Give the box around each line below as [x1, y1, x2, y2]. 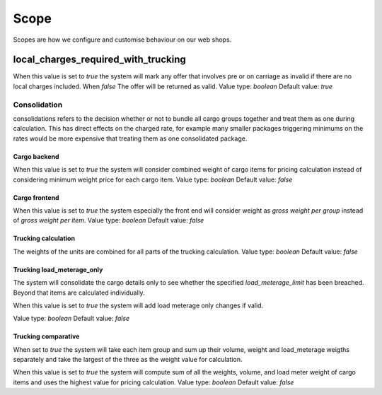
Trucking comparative [13, 332, 80, 341]
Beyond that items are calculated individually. [13, 288, 145, 297]
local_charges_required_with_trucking [13, 54, 187, 66]
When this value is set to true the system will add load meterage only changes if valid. [13, 301, 264, 309]
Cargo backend [13, 152, 59, 160]
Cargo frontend [13, 193, 59, 201]
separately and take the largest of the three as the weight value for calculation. [13, 355, 243, 364]
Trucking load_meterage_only [13, 265, 103, 273]
